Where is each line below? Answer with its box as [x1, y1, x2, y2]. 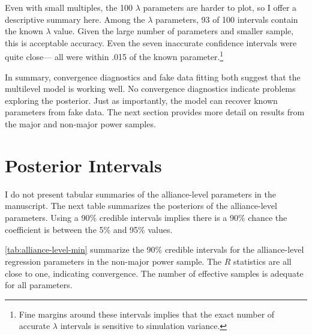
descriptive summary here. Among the [5, 13, 145, 25]
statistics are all [233, 255, 292, 267]
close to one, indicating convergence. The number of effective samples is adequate [5, 267, 304, 279]
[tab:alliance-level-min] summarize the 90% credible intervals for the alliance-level [5, 243, 304, 256]
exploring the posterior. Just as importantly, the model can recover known [5, 94, 278, 106]
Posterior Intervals [5, 152, 162, 177]
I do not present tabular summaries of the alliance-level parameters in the [5, 187, 276, 200]
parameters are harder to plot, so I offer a [143, 1, 297, 13]
